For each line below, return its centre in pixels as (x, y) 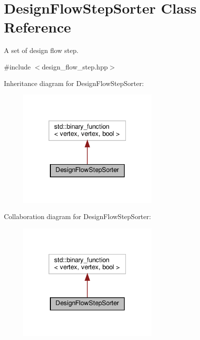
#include (17, 66)
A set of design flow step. (41, 50)
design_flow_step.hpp (75, 66)
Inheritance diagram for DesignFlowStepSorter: (74, 83)
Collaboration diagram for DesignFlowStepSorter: (77, 216)
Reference (38, 27)
